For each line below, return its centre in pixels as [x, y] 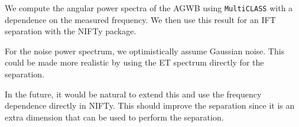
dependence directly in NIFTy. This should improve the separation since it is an [150, 105]
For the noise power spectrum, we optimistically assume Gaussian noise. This [145, 51]
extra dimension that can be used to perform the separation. [114, 117]
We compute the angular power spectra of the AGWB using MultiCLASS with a [149, 8]
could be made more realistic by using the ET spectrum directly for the [134, 62]
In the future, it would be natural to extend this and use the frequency [133, 94]
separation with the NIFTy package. [71, 31]
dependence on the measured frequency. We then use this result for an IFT [140, 19]
